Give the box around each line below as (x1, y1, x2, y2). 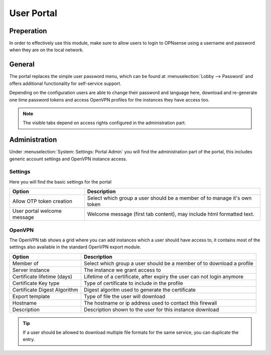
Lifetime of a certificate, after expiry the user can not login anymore (83, 273, 243, 280)
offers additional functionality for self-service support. (9, 80, 121, 86)
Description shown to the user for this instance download (83, 306, 219, 313)
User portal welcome (12, 208, 62, 215)
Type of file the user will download (83, 293, 166, 300)
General (9, 60, 35, 69)
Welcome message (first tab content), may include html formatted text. (87, 211, 254, 218)
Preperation (9, 27, 47, 35)
